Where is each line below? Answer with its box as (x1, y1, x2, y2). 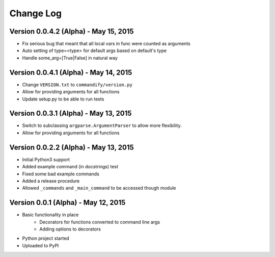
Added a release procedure (22, 177, 80, 184)
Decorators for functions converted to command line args (39, 219, 160, 225)
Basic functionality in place (22, 212, 79, 218)
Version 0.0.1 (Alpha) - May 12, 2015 (9, 198, 126, 207)
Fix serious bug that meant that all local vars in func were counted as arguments (22, 41, 190, 47)
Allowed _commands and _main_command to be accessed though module (22, 185, 176, 191)
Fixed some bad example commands (22, 171, 99, 177)
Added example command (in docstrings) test (22, 164, 119, 170)
